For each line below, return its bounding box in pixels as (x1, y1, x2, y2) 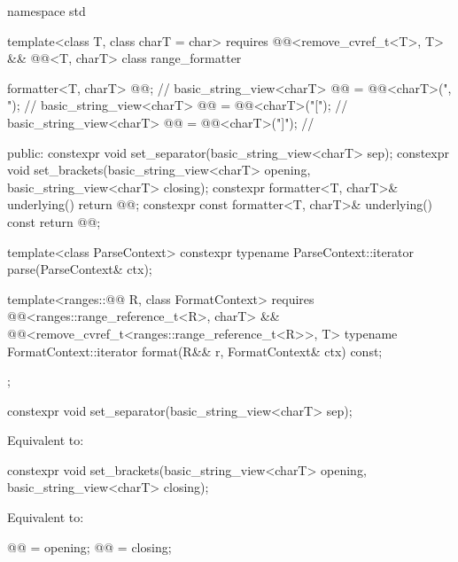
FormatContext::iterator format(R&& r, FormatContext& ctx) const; (7, 341, 383, 360)
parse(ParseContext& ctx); (7, 260, 152, 278)
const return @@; (7, 212, 101, 230)
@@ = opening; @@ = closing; (7, 537, 172, 556)
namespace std (7, 2, 86, 20)
